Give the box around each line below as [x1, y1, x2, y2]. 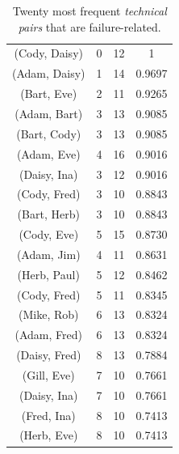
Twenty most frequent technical [12, 2, 167, 19]
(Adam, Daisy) [12, 65, 85, 82]
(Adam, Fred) [15, 326, 82, 343]
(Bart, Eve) [20, 85, 77, 102]
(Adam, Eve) [16, 145, 81, 162]
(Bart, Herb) [17, 206, 80, 223]
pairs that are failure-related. [18, 18, 161, 35]
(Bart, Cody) [16, 125, 81, 142]
